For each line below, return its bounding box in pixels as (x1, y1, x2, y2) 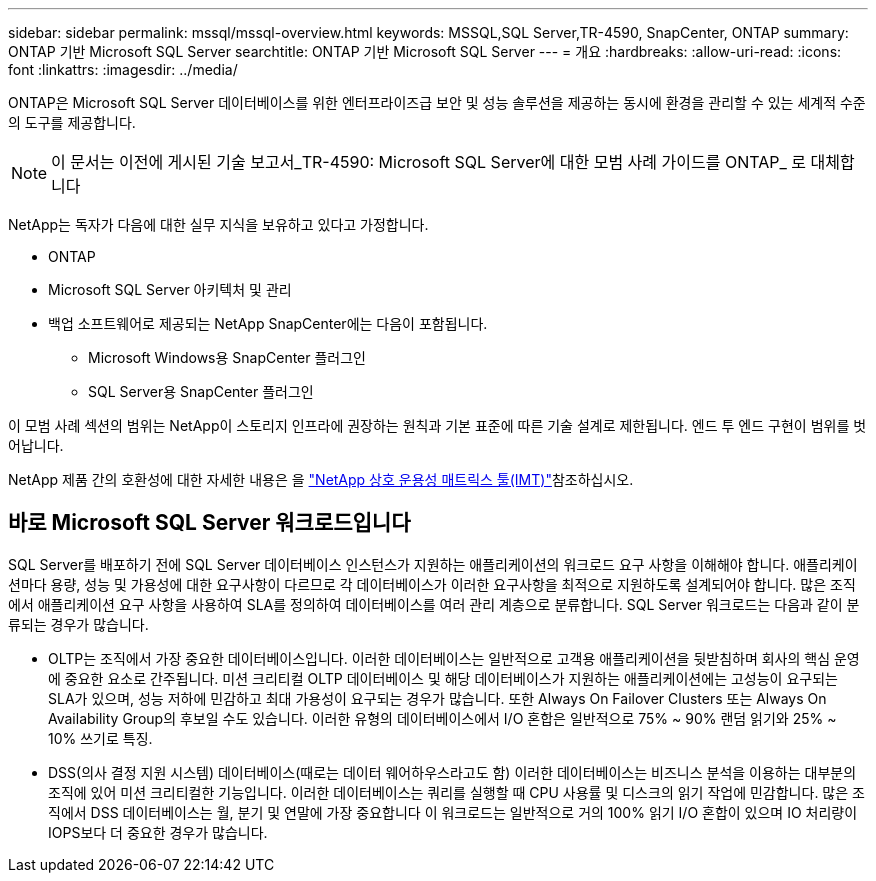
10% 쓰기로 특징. (48, 729, 153, 747)
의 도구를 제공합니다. (8, 114, 136, 131)
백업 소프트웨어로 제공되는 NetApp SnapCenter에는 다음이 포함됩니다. (48, 315, 488, 332)
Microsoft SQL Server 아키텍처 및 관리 (48, 281, 292, 298)
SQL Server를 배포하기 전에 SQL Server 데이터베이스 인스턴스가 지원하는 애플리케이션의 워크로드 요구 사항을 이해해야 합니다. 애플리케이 (8, 555, 858, 573)
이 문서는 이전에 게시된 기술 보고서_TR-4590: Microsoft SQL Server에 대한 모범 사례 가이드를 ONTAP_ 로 (51, 152, 806, 172)
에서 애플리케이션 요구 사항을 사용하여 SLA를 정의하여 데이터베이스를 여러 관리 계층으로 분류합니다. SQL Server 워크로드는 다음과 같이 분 (8, 595, 860, 613)
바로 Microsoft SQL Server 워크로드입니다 (8, 510, 411, 536)
